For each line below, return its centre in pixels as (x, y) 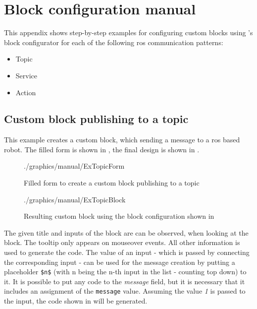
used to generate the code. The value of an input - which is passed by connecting (127, 252)
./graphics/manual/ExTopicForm (74, 166)
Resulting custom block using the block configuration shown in (119, 216)
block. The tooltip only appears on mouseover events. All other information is (122, 242)
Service (26, 75)
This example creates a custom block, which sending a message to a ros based (122, 140)
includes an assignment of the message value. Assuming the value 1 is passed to (125, 291)
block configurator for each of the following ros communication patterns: (114, 42)
